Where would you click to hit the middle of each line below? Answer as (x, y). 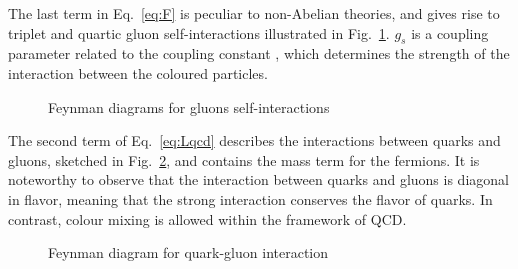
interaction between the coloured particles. (138, 72)
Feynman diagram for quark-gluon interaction (188, 252)
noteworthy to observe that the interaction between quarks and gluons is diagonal (258, 179)
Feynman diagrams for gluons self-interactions (189, 106)
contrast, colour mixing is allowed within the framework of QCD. (207, 218)
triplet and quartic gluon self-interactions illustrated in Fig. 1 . (199, 32)
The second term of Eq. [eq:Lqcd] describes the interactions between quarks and (254, 140)
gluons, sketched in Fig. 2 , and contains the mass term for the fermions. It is (244, 159)
